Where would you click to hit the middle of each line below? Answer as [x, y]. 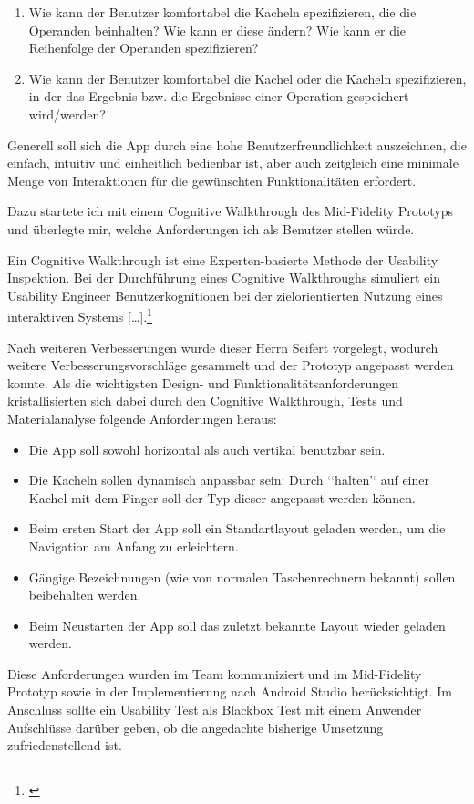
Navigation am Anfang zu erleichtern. [134, 546]
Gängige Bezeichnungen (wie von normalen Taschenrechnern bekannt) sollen [242, 577]
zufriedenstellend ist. [65, 745]
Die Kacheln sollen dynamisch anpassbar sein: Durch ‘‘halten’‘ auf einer [229, 480]
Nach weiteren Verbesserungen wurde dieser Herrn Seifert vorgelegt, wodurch [223, 347]
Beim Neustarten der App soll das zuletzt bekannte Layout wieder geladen [237, 625]
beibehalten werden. [85, 595]
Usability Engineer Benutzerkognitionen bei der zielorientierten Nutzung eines [225, 295]
